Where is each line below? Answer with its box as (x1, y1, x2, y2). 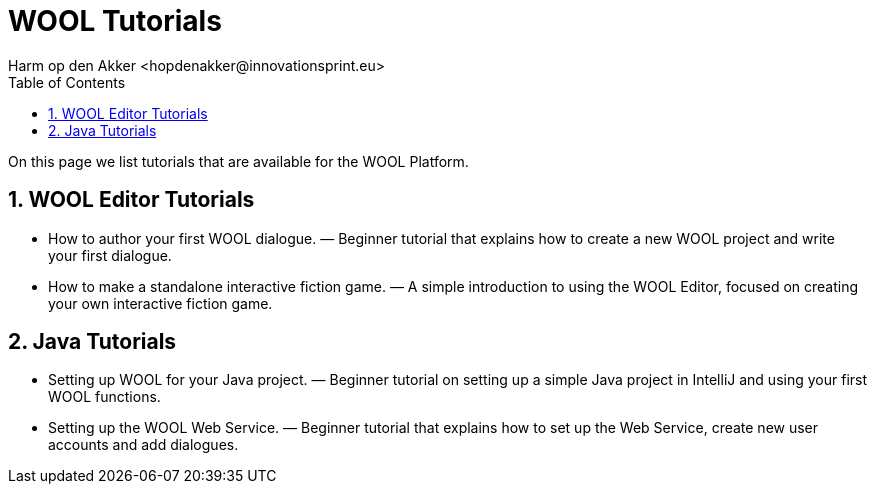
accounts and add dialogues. (48, 436, 239, 454)
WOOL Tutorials (8, 4, 222, 38)
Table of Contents (8, 73, 126, 91)
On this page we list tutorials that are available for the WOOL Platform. (8, 152, 469, 170)
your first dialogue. (48, 246, 172, 264)
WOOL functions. (48, 388, 161, 406)
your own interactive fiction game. (48, 294, 273, 312)
